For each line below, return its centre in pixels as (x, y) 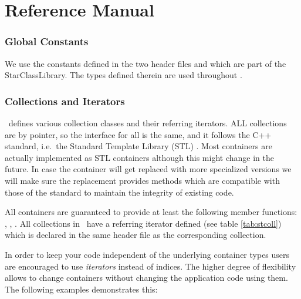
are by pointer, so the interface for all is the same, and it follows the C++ (138, 134)
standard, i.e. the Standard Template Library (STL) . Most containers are (138, 146)
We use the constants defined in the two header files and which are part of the (146, 63)
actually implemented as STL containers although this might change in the (139, 157)
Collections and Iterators (65, 101)
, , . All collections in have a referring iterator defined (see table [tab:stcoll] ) (143, 223)
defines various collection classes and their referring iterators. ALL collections (148, 123)
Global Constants (47, 41)
